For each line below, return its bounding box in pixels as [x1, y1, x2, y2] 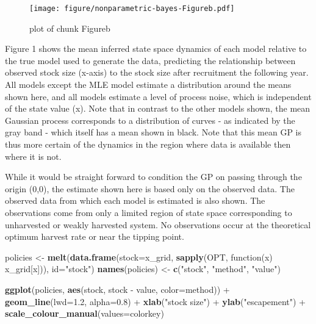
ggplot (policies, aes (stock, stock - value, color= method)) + [5, 283, 230, 295]
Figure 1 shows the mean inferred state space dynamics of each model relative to [5, 42, 307, 55]
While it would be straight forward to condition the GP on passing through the [5, 170, 302, 183]
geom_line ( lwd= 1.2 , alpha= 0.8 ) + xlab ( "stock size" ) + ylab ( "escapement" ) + [5, 295, 306, 308]
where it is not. [5, 149, 62, 162]
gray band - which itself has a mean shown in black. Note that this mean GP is [5, 126, 302, 139]
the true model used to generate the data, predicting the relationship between [5, 54, 296, 67]
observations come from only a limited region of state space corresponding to [5, 206, 292, 218]
